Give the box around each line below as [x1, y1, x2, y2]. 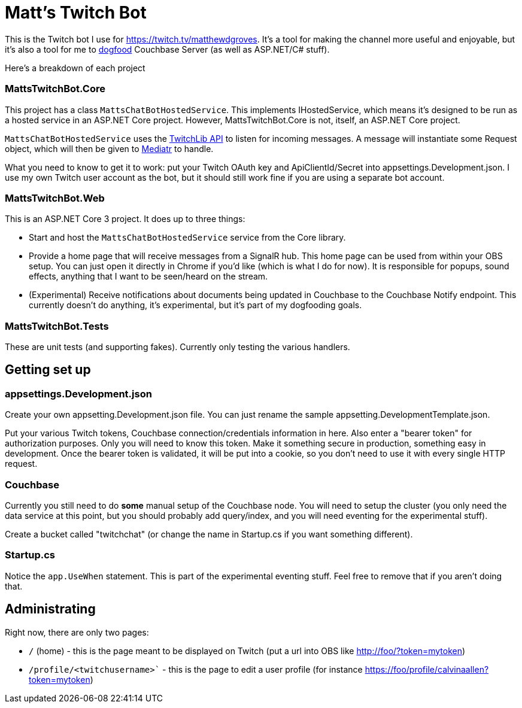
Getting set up [5, 362, 91, 378]
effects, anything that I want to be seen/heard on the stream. [29, 271, 268, 282]
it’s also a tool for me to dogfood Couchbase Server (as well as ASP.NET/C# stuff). [5, 44, 330, 54]
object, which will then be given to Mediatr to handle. [5, 143, 214, 154]
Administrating [5, 601, 96, 617]
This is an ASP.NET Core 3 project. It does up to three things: [5, 214, 245, 224]
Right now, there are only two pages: [5, 627, 149, 637]
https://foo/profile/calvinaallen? [365, 664, 489, 674]
